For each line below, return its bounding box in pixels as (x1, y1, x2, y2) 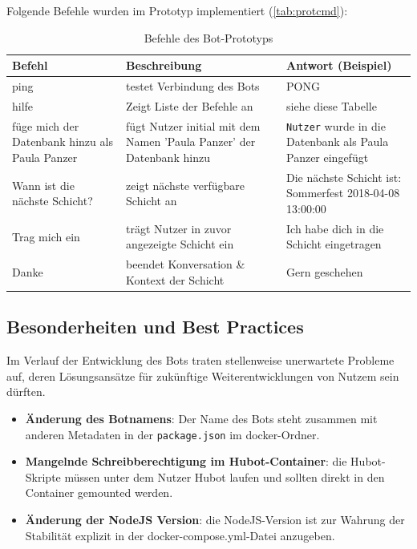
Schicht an (126, 192, 177, 209)
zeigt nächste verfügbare (126, 176, 245, 193)
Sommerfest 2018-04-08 (286, 184, 400, 201)
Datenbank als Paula (286, 133, 389, 150)
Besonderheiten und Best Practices (6, 314, 304, 339)
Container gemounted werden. (25, 484, 173, 501)
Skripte (25, 468, 61, 485)
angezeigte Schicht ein (126, 236, 234, 252)
